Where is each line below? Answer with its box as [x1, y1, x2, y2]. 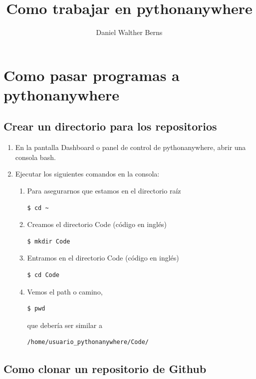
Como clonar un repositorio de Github [3, 361, 207, 376]
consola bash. [15, 151, 56, 162]
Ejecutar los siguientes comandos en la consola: [15, 168, 160, 179]
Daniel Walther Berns [96, 27, 163, 37]
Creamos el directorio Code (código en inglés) [27, 219, 167, 229]
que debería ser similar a [27, 319, 102, 330]
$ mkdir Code [27, 237, 70, 245]
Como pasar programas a [3, 64, 180, 85]
